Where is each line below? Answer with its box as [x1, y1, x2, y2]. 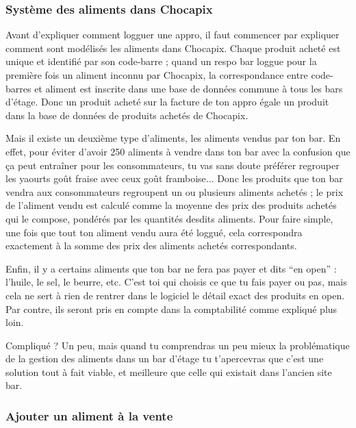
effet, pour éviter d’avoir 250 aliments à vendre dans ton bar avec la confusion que [5, 144, 351, 158]
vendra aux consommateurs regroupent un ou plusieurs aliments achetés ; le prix [5, 184, 344, 199]
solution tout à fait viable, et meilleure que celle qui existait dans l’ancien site [5, 364, 332, 379]
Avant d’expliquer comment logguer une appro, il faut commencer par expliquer [5, 27, 340, 42]
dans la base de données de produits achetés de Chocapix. [5, 108, 249, 122]
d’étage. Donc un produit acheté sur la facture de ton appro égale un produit [5, 95, 329, 109]
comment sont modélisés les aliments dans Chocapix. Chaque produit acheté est [5, 40, 341, 55]
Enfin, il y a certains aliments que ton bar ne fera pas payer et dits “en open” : [5, 261, 337, 275]
